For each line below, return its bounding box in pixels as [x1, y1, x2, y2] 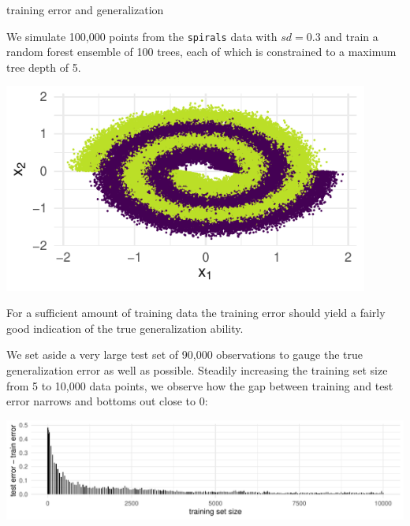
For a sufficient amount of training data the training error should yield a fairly [6, 304, 386, 321]
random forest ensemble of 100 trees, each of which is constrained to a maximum [6, 43, 397, 60]
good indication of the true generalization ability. [6, 319, 244, 336]
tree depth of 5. [6, 58, 81, 75]
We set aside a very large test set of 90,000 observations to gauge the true [6, 346, 363, 363]
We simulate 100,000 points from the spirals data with [6, 28, 278, 44]
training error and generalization [6, 2, 164, 17]
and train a [324, 28, 378, 44]
